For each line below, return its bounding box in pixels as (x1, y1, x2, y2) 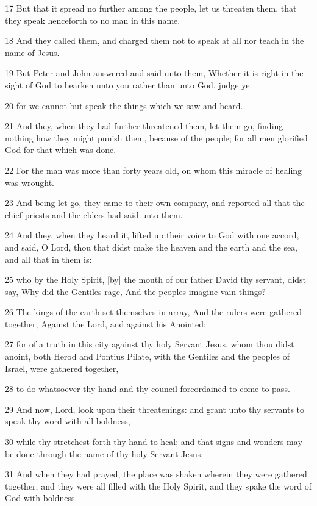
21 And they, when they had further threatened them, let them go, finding (5, 119, 283, 132)
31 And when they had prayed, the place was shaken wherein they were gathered (5, 468, 307, 480)
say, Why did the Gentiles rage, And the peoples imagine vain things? (5, 285, 266, 298)
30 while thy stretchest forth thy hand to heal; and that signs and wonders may (5, 435, 302, 448)
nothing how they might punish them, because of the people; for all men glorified (5, 131, 308, 144)
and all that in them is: (5, 252, 92, 265)
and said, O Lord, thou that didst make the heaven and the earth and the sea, (5, 240, 298, 253)
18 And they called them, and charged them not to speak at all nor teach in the (5, 34, 304, 47)
